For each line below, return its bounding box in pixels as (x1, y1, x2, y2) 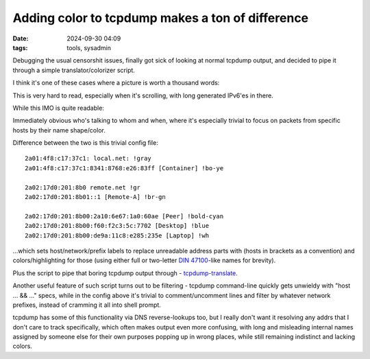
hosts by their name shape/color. (12, 126, 106, 134)
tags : (12, 43, 28, 51)
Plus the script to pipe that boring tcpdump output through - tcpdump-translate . (12, 268, 238, 277)
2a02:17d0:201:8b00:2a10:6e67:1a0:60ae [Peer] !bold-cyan (25, 212, 224, 220)
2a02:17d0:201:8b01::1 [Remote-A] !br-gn (25, 193, 166, 201)
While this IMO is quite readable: (12, 104, 104, 112)
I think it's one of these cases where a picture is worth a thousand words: (12, 79, 220, 87)
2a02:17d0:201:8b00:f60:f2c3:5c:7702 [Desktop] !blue (25, 222, 209, 230)
